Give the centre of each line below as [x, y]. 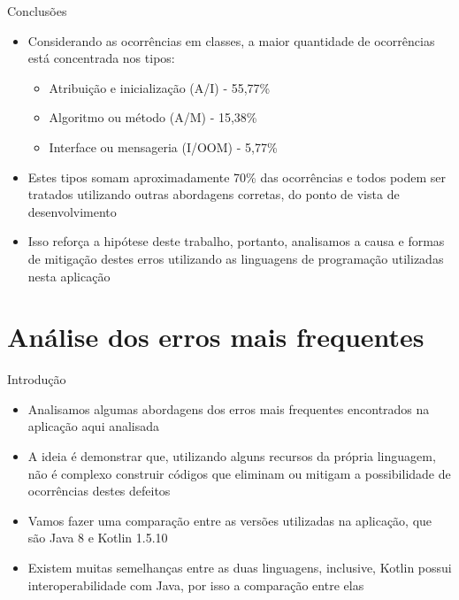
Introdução [37, 379]
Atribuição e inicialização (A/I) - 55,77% [160, 87]
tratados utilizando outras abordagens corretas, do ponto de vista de [214, 194]
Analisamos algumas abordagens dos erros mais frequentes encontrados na [229, 408]
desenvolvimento [72, 211]
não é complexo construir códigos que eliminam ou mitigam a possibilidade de [239, 473]
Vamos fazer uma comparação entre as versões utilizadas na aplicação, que [230, 520]
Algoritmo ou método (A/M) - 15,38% [153, 117]
